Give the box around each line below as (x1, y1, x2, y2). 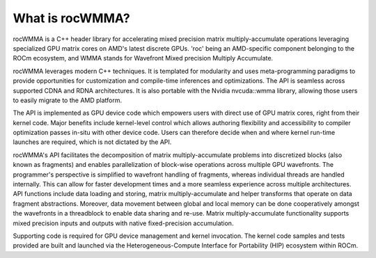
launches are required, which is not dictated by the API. (13, 138, 172, 146)
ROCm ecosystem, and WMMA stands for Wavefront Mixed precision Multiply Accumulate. (13, 54, 274, 63)
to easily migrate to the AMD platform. (13, 96, 122, 104)
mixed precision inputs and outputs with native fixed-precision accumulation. (13, 219, 234, 227)
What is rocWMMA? (13, 10, 130, 26)
